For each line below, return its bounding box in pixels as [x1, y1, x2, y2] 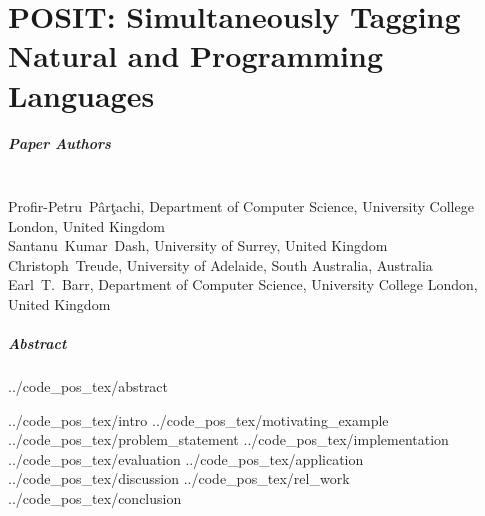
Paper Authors [8, 133, 111, 154]
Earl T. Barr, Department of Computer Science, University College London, [8, 274, 478, 295]
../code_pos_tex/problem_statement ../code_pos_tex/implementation [8, 429, 449, 450]
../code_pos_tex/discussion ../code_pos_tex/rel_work [8, 468, 350, 489]
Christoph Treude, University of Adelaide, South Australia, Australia [8, 254, 433, 275]
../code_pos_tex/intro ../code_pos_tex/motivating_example [8, 409, 389, 430]
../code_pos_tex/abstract [8, 376, 169, 397]
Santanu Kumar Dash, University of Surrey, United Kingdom [8, 235, 388, 256]
